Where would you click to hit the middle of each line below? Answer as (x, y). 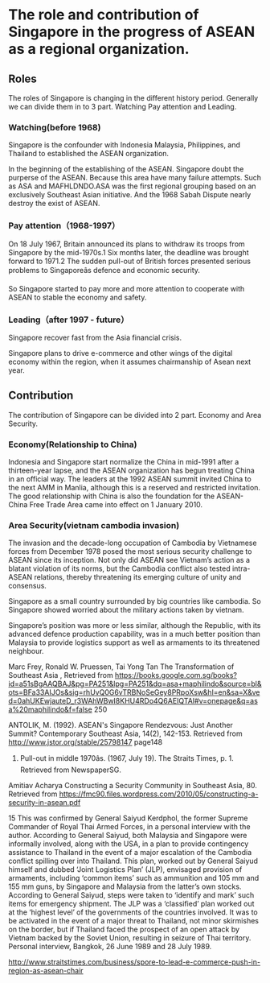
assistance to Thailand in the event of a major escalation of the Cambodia (130, 853)
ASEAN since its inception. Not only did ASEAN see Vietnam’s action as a (129, 560)
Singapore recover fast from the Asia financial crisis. (95, 337)
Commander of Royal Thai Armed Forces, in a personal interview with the (129, 827)
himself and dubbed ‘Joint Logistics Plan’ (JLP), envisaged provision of (125, 869)
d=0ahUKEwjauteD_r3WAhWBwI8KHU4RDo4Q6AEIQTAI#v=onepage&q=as (133, 701)
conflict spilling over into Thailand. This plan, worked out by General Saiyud (133, 861)
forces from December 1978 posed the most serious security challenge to (130, 551)
